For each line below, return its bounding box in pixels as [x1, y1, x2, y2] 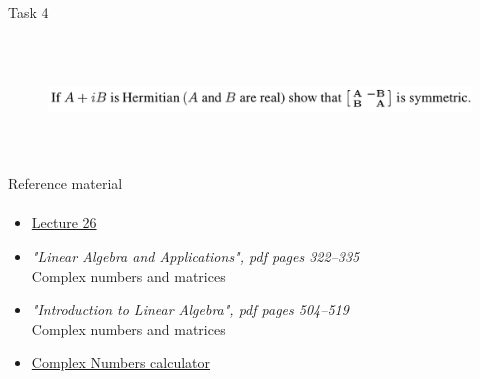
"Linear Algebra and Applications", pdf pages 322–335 [31, 245, 360, 266]
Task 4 [8, 2, 49, 22]
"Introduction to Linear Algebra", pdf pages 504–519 [31, 299, 349, 320]
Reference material [8, 173, 123, 194]
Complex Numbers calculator [31, 352, 211, 373]
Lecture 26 [31, 212, 97, 233]
